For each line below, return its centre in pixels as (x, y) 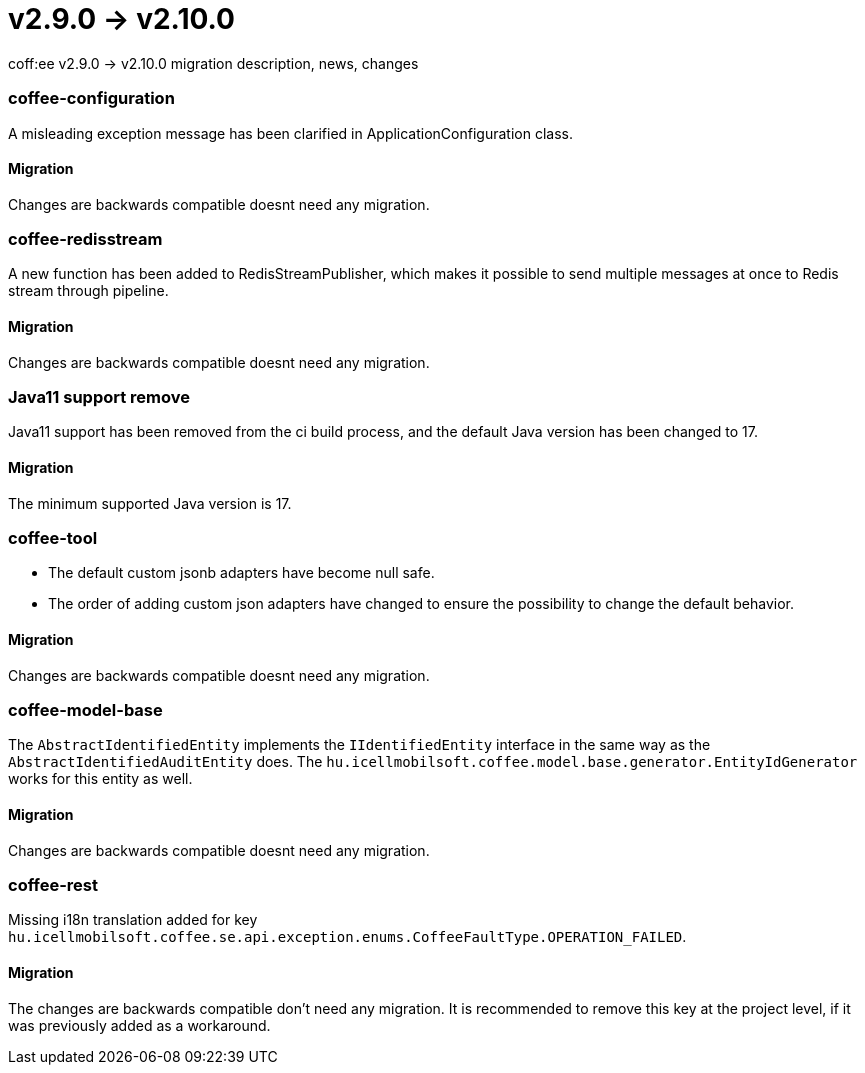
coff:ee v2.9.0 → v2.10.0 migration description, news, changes (213, 63)
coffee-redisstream (85, 239)
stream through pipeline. (88, 291)
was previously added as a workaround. (139, 1025)
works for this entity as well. (100, 779)
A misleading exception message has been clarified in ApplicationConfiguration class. (290, 133)
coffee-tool (53, 538)
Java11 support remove (99, 397)
